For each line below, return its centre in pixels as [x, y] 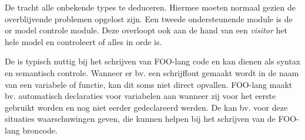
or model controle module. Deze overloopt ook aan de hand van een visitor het [146, 30]
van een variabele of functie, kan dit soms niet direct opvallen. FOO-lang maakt [149, 84]
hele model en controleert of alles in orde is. [83, 41]
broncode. [40, 130]
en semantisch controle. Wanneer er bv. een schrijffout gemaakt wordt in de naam [152, 72]
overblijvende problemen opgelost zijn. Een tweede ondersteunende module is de [149, 18]
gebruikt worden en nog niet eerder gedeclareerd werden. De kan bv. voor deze [146, 107]
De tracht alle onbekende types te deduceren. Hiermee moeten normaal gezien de [150, 7]
